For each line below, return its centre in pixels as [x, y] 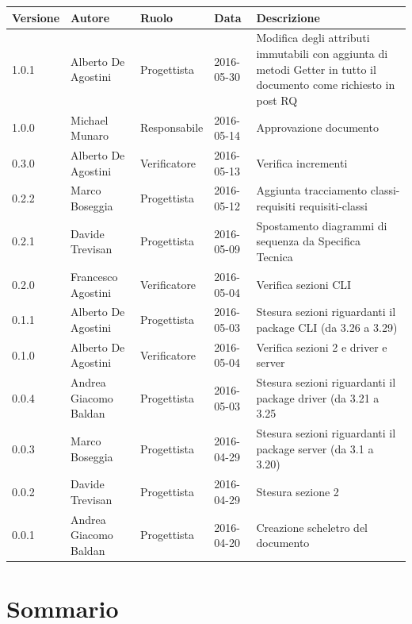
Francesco [94, 276]
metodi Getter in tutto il [316, 69]
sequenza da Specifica [308, 241]
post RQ [277, 100]
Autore [90, 17]
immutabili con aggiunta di [322, 53]
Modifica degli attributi [313, 38]
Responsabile [172, 127]
